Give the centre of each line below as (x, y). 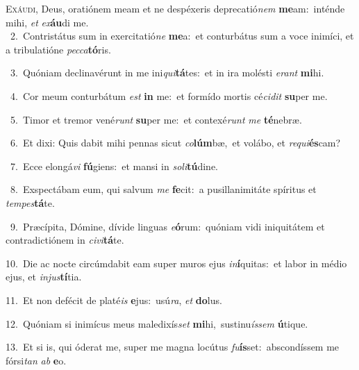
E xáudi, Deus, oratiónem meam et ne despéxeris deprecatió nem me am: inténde (175, 8)
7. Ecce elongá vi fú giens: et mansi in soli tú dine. (114, 166)
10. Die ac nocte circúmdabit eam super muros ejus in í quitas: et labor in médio (176, 263)
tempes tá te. (30, 202)
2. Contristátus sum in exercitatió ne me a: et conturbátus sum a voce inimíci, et (182, 36)
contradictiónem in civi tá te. (65, 240)
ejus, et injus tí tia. (44, 277)
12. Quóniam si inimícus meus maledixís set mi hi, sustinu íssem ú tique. (157, 323)
